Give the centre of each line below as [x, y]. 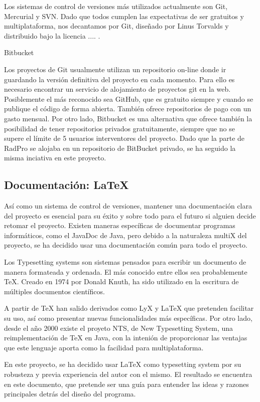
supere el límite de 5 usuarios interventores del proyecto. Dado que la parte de [124, 138]
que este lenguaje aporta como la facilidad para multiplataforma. [104, 347]
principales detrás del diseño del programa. [70, 394]
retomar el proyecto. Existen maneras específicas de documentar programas [120, 225]
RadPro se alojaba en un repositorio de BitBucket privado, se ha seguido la [120, 148]
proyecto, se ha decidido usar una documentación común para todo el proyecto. [126, 245]
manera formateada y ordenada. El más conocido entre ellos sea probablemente [126, 271]
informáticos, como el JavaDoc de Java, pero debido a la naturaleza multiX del [125, 235]
